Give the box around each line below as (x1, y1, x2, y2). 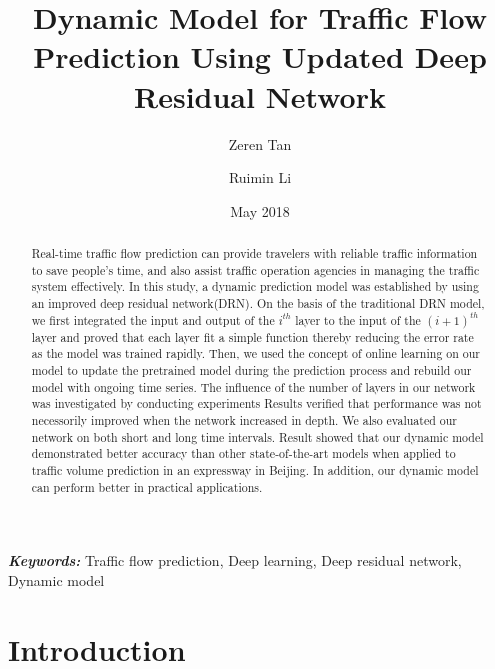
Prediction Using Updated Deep (33, 36, 487, 77)
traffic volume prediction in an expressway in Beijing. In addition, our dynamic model (31, 461, 479, 478)
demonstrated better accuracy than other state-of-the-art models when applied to (31, 445, 456, 462)
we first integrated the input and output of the (31, 311, 275, 328)
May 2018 (230, 200, 290, 221)
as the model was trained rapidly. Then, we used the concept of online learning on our (31, 345, 481, 362)
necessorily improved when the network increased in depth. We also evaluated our (31, 412, 457, 429)
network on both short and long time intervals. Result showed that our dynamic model (31, 428, 484, 445)
